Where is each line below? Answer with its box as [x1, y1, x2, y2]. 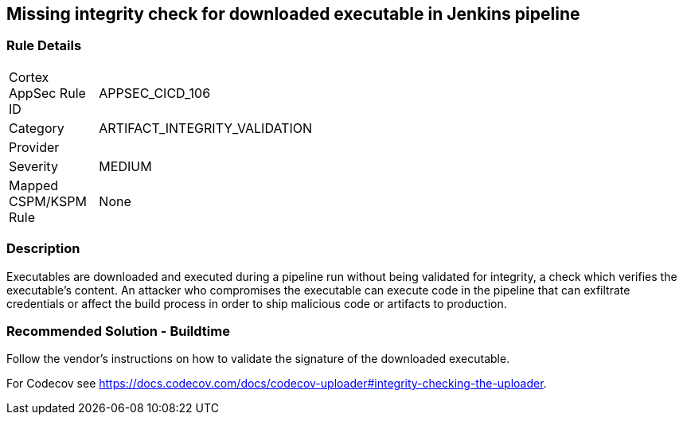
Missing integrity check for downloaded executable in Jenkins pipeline [6, 4, 580, 24]
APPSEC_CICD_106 [99, 84, 211, 101]
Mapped [9, 177, 59, 193]
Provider [9, 138, 60, 155]
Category [9, 119, 64, 136]
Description [6, 240, 80, 257]
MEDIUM [99, 158, 152, 174]
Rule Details [6, 37, 82, 54]
